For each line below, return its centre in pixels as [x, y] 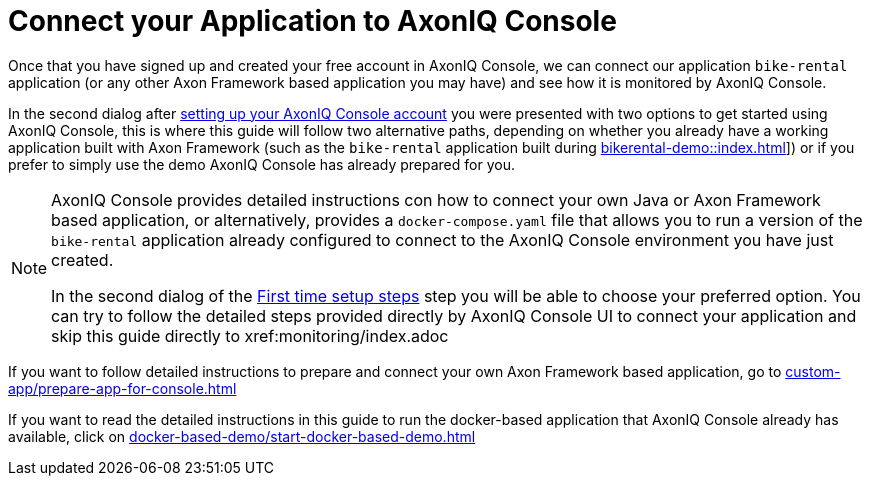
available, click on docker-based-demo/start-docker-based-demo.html [242, 436]
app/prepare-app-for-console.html [122, 388]
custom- [813, 371]
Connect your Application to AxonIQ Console [312, 21]
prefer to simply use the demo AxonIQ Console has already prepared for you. [261, 164]
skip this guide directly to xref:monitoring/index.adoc [250, 335]
